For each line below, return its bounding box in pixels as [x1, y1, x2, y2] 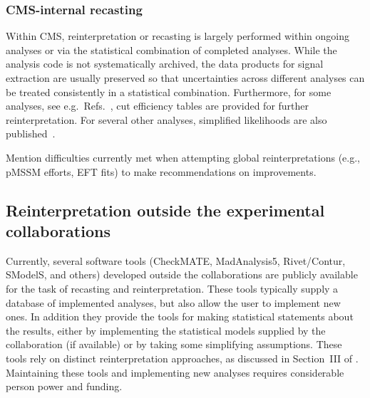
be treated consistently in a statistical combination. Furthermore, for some [6, 84, 332, 99]
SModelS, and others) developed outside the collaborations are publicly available [6, 267, 358, 282]
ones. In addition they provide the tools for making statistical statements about [6, 309, 354, 324]
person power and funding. [6, 379, 123, 394]
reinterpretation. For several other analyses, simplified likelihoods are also [6, 112, 327, 127]
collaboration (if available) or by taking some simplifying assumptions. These [6, 337, 342, 352]
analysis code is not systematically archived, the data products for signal [6, 56, 324, 71]
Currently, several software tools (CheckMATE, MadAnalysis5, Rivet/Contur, [6, 253, 346, 268]
